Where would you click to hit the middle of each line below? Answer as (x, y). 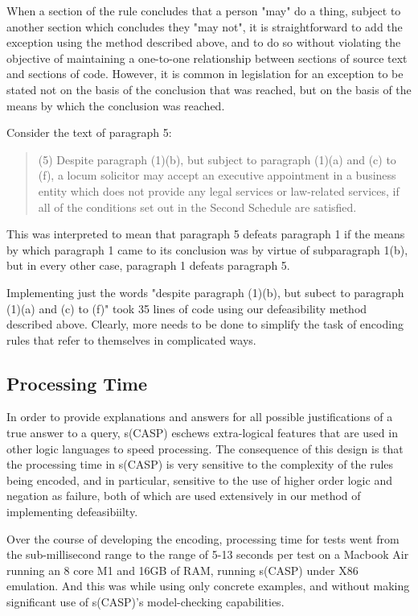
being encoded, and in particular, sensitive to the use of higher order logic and (199, 480)
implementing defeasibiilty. (72, 512)
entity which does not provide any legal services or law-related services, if (219, 190)
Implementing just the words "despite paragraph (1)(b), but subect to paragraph (205, 292)
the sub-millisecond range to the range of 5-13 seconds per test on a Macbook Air (208, 554)
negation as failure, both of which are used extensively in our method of (184, 496)
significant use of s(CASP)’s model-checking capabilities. (145, 602)
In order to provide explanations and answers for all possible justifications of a (200, 417)
